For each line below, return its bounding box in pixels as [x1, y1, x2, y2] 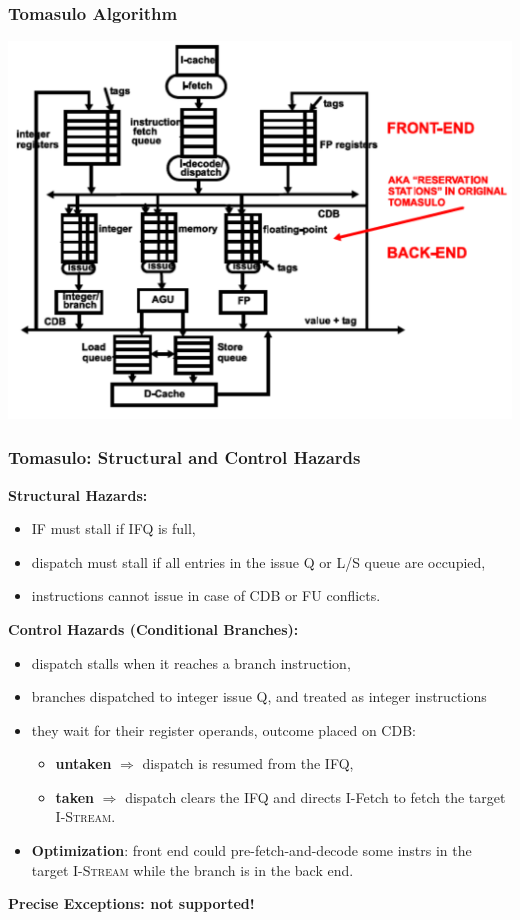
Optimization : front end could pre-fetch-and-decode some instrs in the [31, 840, 472, 861]
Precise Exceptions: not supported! [8, 893, 255, 914]
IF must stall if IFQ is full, [31, 518, 196, 539]
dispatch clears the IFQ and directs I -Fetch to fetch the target [125, 786, 506, 807]
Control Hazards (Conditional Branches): [8, 618, 299, 639]
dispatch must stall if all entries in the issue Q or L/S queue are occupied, [31, 551, 486, 572]
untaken [55, 753, 112, 774]
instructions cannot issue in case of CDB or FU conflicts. [31, 585, 381, 606]
